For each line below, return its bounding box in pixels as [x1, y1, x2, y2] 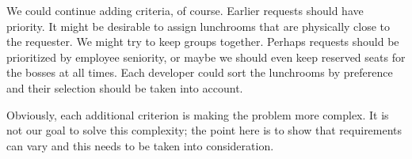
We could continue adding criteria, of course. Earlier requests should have [6, 2, 364, 18]
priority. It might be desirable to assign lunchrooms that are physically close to [6, 17, 391, 34]
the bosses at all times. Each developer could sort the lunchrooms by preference [6, 64, 393, 81]
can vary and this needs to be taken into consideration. [6, 137, 274, 153]
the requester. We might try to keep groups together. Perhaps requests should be [6, 33, 399, 50]
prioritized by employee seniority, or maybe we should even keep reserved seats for [6, 48, 406, 65]
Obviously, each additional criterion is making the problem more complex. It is [6, 106, 389, 123]
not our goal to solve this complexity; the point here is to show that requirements [6, 122, 402, 138]
